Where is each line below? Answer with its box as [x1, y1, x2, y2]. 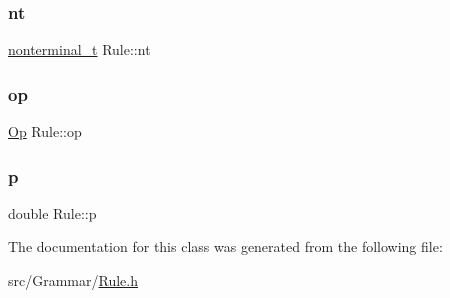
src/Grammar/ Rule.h [8, 270, 138, 291]
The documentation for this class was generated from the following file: [8, 236, 443, 257]
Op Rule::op [8, 121, 82, 142]
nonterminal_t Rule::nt [8, 39, 151, 60]
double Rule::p [8, 202, 97, 223]
